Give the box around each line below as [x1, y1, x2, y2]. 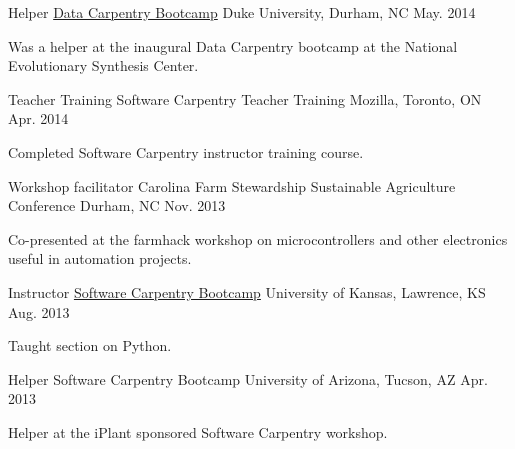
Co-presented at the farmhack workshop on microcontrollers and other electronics [8, 228, 508, 249]
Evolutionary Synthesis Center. [8, 55, 199, 76]
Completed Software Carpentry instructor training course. [8, 141, 364, 162]
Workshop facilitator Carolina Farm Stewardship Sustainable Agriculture [8, 175, 456, 196]
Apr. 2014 [8, 108, 69, 129]
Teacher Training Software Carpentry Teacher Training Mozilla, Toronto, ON [8, 88, 482, 109]
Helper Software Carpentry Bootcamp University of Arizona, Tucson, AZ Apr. [8, 368, 488, 389]
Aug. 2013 [8, 301, 70, 322]
